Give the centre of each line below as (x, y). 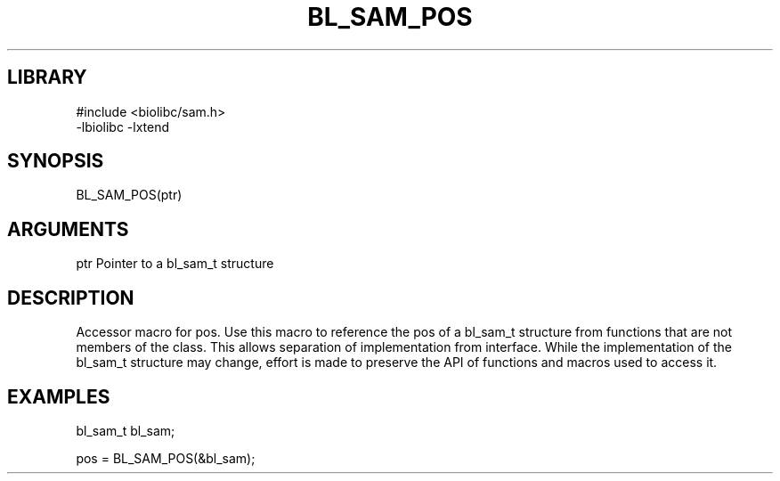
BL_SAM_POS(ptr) (129, 195)
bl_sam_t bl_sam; (126, 430)
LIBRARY (47, 77)
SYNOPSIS (56, 161)
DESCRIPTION (71, 298)
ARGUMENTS (68, 229)
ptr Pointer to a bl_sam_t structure (175, 264)
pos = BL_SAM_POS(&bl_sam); (166, 458)
